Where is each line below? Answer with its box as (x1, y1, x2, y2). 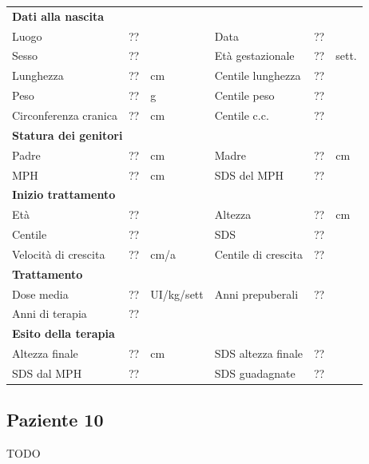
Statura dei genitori (12, 126, 123, 143)
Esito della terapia (12, 325, 115, 342)
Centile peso (214, 87, 275, 104)
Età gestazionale (214, 47, 295, 64)
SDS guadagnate (214, 364, 296, 381)
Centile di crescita (214, 245, 303, 262)
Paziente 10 (6, 407, 104, 432)
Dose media (12, 285, 69, 302)
